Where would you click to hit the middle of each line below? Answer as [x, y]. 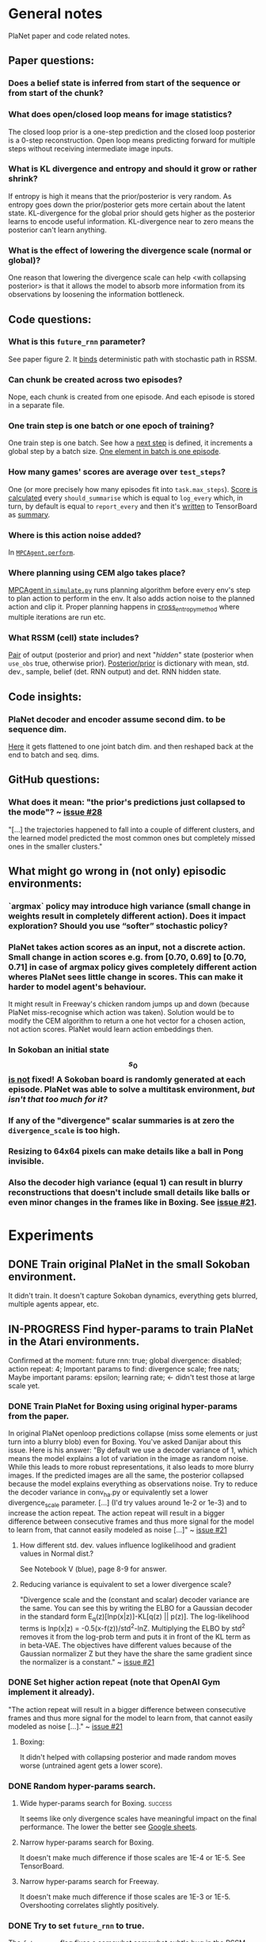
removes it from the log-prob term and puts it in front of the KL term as [135, 1636]
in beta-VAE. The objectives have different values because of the [125, 1645]
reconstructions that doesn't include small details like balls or [129, 1192]
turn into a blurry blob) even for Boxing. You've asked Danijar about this [125, 1442]
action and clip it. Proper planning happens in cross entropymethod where [124, 608]
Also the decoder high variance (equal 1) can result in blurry [125, 1183]
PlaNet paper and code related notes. [69, 36]
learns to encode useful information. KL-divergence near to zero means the [131, 221]
